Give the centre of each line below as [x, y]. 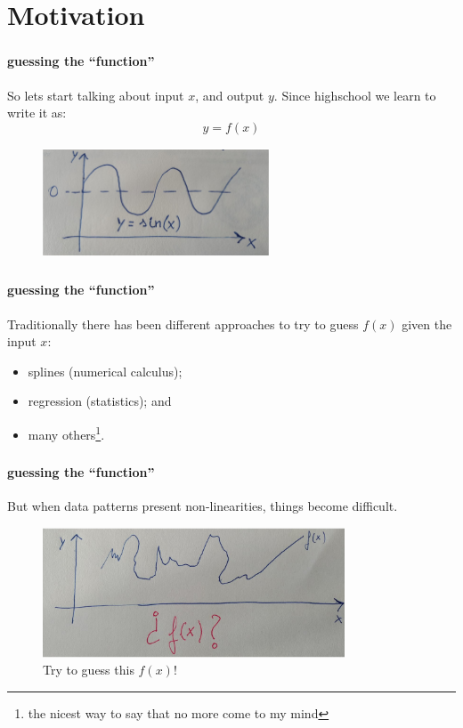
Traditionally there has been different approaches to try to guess [183, 324]
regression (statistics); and [100, 401]
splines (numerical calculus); [105, 371]
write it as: [37, 113]
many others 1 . [66, 433]
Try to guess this [89, 670]
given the [427, 324]
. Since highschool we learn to [355, 95]
